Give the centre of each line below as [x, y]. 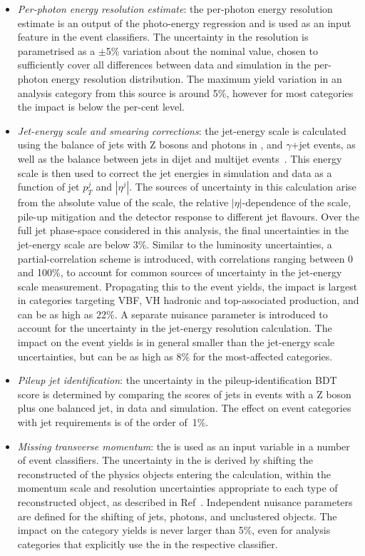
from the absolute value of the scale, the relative [123, 202]
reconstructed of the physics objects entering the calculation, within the [174, 474]
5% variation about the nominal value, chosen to [212, 50]
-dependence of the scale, [297, 202]
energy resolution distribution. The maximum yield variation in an [197, 78]
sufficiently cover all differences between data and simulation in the [164, 65]
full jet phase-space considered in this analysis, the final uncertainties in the [183, 230]
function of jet [48, 187]
